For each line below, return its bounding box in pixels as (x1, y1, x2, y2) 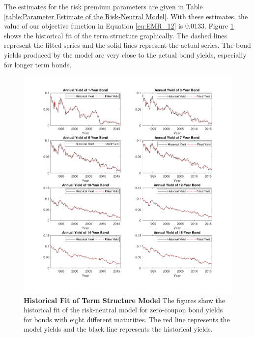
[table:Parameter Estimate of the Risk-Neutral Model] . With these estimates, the (4, 11, 248, 21)
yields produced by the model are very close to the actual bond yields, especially (4, 49, 247, 60)
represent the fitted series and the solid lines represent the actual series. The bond (4, 40, 251, 50)
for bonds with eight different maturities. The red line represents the (24, 314, 230, 324)
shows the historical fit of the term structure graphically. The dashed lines (4, 30, 227, 40)
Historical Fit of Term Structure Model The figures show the (24, 295, 225, 305)
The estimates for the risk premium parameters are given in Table (4, 1, 203, 11)
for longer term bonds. (4, 59, 72, 69)
